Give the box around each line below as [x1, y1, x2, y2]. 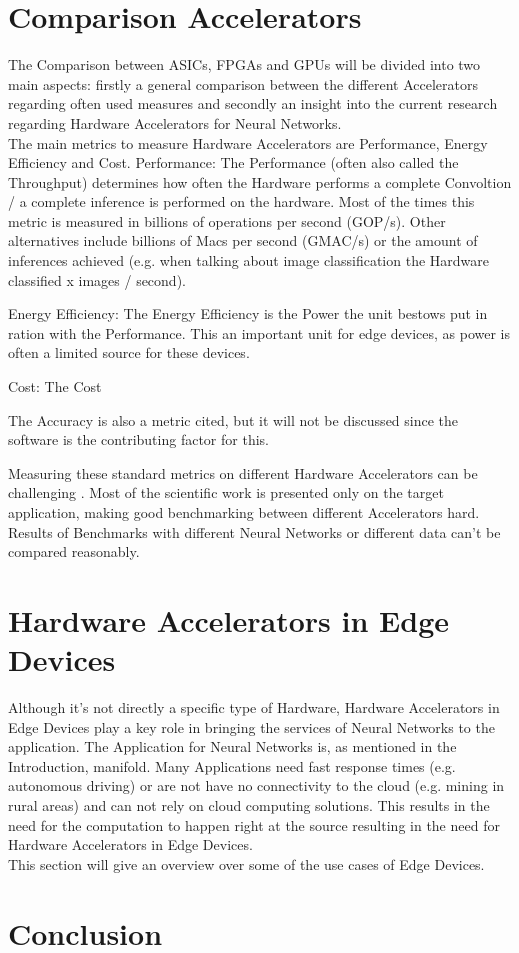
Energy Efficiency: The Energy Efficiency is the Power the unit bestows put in [8, 303, 488, 324]
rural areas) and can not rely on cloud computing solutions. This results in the [8, 795, 490, 816]
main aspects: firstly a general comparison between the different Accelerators [8, 73, 478, 94]
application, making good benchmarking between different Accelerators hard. [8, 502, 480, 522]
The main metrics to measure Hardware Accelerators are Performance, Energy [8, 132, 488, 153]
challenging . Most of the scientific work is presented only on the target [8, 482, 444, 503]
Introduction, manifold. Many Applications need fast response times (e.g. [8, 755, 456, 776]
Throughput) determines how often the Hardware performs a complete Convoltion [8, 171, 512, 192]
